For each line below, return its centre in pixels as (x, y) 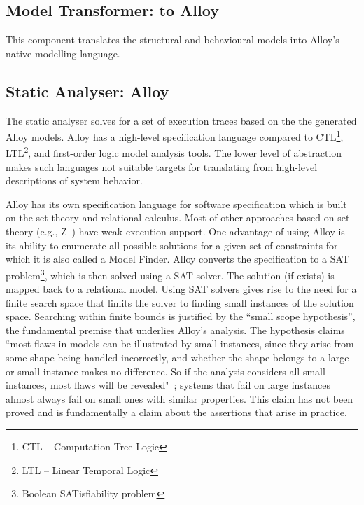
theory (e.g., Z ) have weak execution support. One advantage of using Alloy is (175, 231)
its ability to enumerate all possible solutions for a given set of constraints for (172, 245)
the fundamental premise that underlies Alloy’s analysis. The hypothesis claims (175, 330)
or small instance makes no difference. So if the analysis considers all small (166, 371)
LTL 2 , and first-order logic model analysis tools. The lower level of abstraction (174, 152)
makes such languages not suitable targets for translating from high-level (162, 166)
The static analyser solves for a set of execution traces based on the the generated (181, 120)
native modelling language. (63, 53)
